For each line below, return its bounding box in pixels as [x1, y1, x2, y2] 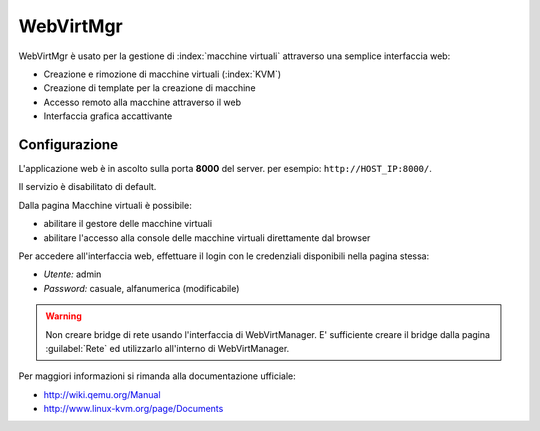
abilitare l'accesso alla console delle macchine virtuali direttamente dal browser [43, 231, 371, 244]
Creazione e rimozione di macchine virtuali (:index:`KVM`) [43, 68, 282, 80]
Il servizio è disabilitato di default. [18, 181, 157, 193]
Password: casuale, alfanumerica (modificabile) [43, 282, 240, 294]
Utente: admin [43, 268, 102, 280]
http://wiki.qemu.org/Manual [43, 388, 161, 400]
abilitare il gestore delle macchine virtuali [43, 218, 213, 230]
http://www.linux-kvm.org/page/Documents [43, 403, 224, 415]
